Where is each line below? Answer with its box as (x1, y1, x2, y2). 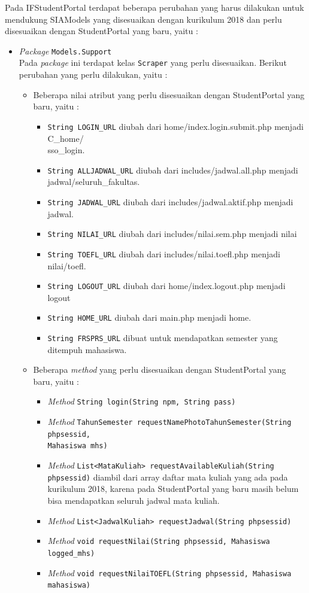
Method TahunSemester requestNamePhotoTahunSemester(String (47, 415, 292, 428)
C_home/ (47, 132, 84, 144)
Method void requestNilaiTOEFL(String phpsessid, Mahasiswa (47, 566, 292, 579)
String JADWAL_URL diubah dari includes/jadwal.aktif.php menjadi (47, 195, 293, 208)
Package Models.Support (19, 44, 112, 57)
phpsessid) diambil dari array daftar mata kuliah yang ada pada (47, 470, 288, 483)
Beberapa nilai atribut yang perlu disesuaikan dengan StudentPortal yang (33, 88, 305, 101)
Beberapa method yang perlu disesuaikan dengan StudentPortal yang (33, 363, 286, 376)
